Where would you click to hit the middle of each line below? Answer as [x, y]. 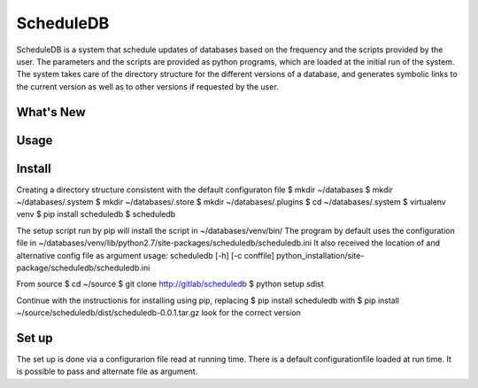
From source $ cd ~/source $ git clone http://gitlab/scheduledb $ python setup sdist [170, 284]
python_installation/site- [320, 255]
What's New [51, 112]
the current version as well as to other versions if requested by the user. [147, 86]
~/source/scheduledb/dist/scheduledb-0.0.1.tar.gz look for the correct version [158, 313]
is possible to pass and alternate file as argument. [107, 371]
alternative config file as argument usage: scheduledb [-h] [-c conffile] [145, 255]
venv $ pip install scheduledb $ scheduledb [96, 214]
